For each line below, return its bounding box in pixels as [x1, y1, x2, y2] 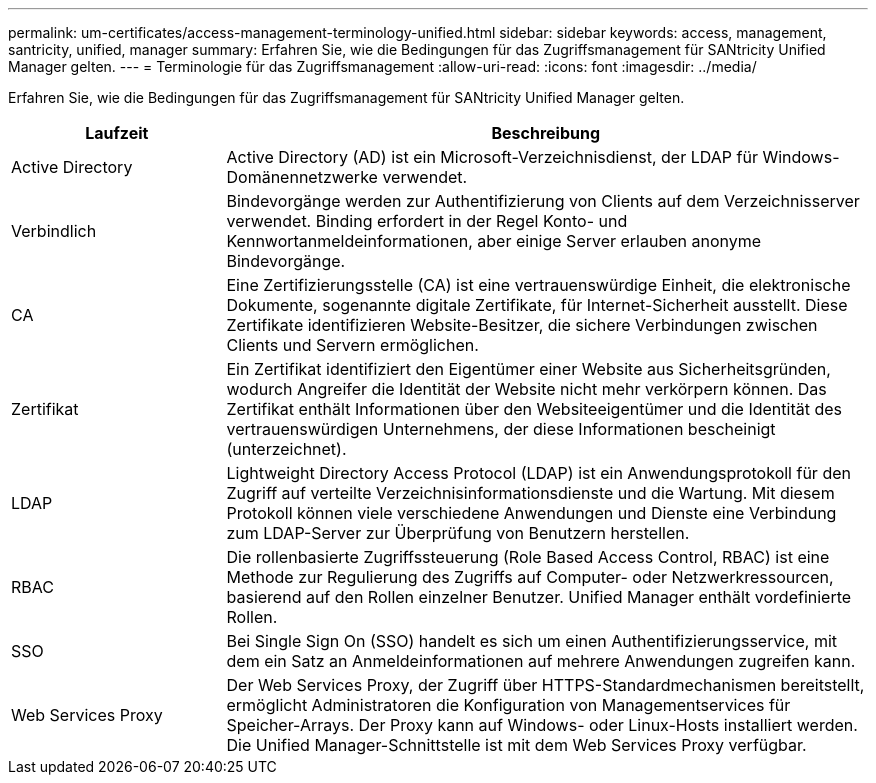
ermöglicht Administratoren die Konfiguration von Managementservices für [226, 695, 791, 715]
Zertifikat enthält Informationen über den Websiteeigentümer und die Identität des [226, 399, 843, 419]
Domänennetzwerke [226, 167, 378, 187]
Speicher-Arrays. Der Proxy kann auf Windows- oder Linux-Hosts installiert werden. [226, 715, 858, 735]
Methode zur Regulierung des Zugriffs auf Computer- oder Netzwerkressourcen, [226, 567, 834, 587]
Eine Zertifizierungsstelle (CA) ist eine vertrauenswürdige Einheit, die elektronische [226, 275, 851, 295]
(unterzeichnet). [226, 439, 347, 459]
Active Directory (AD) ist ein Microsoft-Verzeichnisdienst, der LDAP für [226, 147, 758, 167]
